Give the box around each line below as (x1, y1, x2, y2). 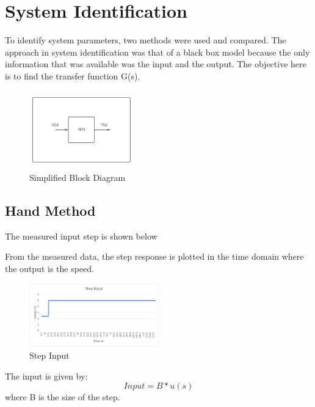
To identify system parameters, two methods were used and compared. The (5, 34, 286, 46)
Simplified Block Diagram (29, 170, 126, 183)
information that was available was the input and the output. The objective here (5, 57, 306, 70)
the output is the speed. (5, 262, 94, 274)
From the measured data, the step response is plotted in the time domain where (5, 250, 304, 263)
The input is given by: (5, 369, 88, 382)
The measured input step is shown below (5, 229, 157, 242)
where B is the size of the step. (5, 391, 120, 403)
